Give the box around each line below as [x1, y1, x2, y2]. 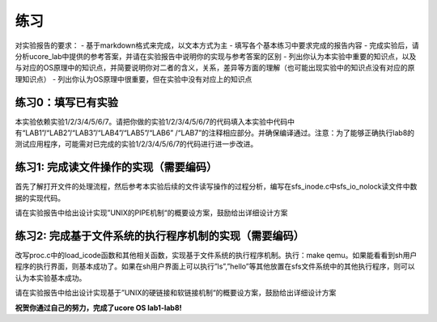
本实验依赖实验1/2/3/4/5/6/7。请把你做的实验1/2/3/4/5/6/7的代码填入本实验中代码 [15, 117, 288, 126]
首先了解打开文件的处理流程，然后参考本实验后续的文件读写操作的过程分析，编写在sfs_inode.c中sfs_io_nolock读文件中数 [15, 182, 418, 192]
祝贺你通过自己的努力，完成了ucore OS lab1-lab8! [15, 303, 182, 312]
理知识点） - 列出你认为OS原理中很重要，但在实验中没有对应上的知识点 [15, 74, 252, 84]
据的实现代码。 [15, 193, 65, 202]
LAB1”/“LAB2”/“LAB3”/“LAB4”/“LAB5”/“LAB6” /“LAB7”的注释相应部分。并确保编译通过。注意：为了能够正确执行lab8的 [25, 128, 415, 138]
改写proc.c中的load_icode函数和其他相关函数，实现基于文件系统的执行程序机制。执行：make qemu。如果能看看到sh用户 [15, 251, 418, 260]
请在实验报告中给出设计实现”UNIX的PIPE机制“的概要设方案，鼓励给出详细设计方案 [15, 208, 288, 218]
